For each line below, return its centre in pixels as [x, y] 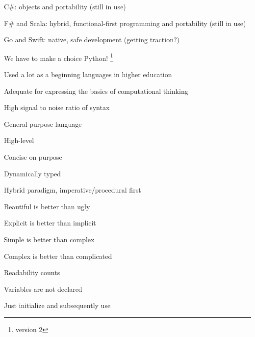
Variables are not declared [43, 289]
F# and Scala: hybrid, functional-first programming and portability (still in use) [125, 23]
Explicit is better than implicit [50, 223]
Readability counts [32, 272]
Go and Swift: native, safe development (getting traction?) [92, 40]
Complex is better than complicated [58, 256]
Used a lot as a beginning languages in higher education [88, 74]
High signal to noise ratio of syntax [57, 107]
